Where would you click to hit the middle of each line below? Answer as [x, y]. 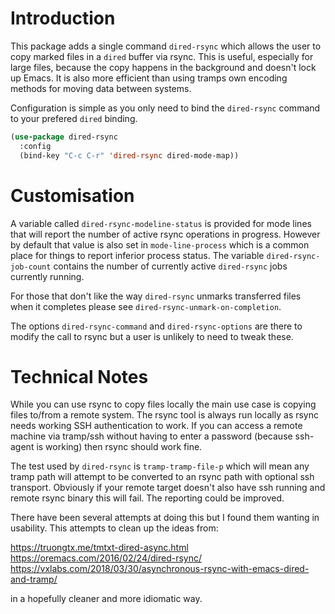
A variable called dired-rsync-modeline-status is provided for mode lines [161, 223]
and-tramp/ [34, 579]
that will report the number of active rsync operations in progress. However [165, 234]
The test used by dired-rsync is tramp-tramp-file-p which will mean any [160, 466]
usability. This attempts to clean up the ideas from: [114, 528]
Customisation [72, 195]
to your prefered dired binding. [74, 118]
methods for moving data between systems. [101, 88]
